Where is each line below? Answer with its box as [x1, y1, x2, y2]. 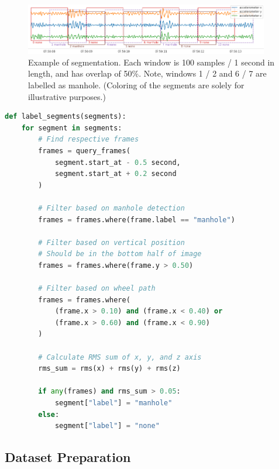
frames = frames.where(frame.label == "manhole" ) [38, 215, 235, 224]
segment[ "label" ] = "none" [54, 422, 160, 430]
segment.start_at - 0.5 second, [54, 158, 181, 167]
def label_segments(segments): [5, 112, 126, 121]
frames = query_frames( [38, 146, 130, 155]
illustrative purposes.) [28, 90, 106, 102]
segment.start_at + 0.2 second [54, 170, 177, 178]
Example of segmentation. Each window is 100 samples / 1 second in [28, 56, 275, 68]
